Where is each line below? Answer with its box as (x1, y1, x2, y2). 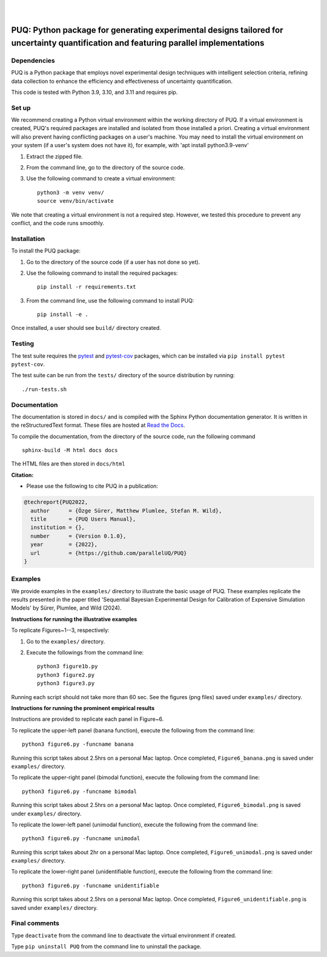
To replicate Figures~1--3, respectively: (11, 626, 110, 634)
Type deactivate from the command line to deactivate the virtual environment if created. (11, 932, 237, 939)
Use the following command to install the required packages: (26, 269, 178, 277)
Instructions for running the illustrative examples (11, 615, 137, 623)
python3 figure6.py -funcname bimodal (22, 788, 137, 795)
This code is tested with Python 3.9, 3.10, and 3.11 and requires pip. (11, 88, 178, 96)
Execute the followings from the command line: (26, 649, 144, 656)
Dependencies (11, 56, 56, 65)
